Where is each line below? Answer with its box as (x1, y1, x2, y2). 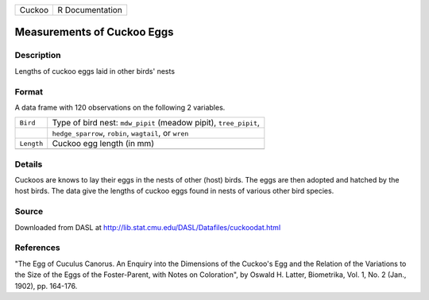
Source (14, 206, 44, 217)
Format (14, 86, 44, 97)
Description (14, 50, 61, 61)
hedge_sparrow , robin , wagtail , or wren (52, 128, 189, 139)
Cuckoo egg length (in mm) (52, 138, 155, 149)
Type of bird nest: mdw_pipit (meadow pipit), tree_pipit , (52, 117, 260, 129)
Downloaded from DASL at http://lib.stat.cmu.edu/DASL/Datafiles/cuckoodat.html (14, 222, 281, 232)
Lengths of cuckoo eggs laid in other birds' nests (14, 66, 175, 75)
